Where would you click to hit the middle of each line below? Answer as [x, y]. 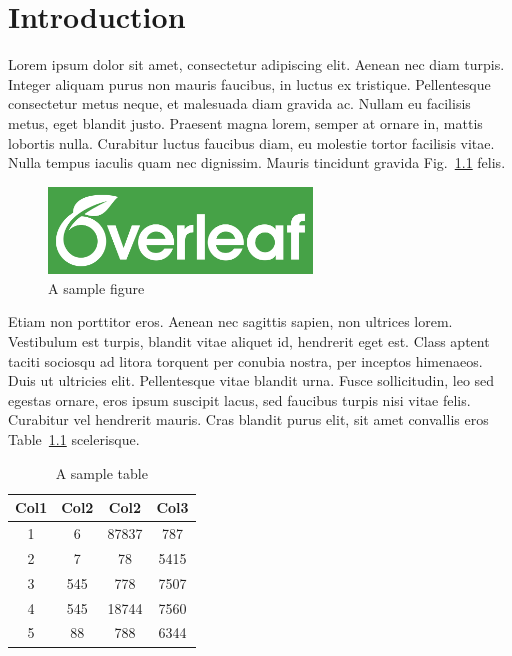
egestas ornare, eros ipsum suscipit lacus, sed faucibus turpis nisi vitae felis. [239, 399]
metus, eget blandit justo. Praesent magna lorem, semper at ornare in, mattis [245, 122]
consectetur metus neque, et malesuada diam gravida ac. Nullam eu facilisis [239, 103]
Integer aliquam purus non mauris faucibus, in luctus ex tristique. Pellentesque [249, 83]
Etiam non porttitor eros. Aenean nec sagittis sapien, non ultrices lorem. [230, 321]
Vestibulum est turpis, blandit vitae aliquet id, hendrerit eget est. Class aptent [249, 341]
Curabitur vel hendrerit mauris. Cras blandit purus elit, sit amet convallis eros [248, 419]
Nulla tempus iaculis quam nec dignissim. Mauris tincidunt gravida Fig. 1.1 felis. [257, 162]
